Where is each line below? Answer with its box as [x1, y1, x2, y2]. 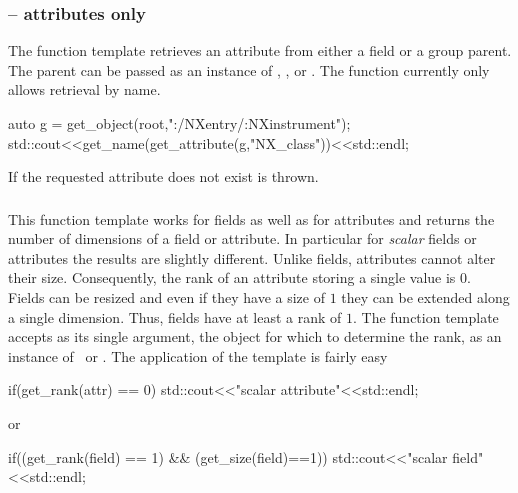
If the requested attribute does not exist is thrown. [8, 166, 319, 187]
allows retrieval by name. [8, 79, 161, 100]
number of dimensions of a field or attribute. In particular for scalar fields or [8, 228, 477, 249]
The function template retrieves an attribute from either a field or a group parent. [8, 40, 512, 61]
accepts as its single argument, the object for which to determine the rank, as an [8, 326, 502, 347]
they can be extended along [341, 287, 510, 308]
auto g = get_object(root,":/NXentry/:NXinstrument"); [8, 113, 351, 133]
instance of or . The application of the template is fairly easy [8, 345, 388, 366]
